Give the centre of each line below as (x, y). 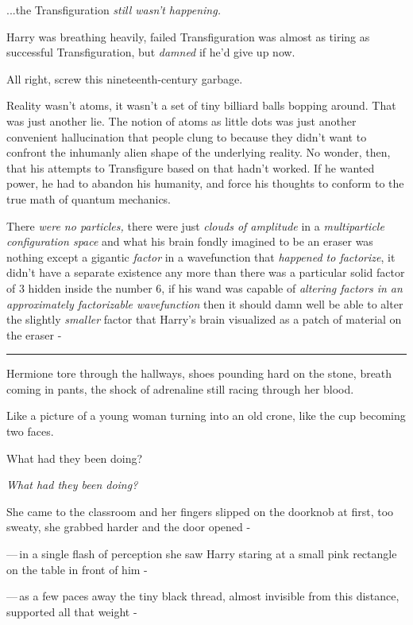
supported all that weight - (72, 611)
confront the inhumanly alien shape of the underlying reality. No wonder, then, (199, 152)
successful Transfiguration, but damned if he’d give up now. (151, 52)
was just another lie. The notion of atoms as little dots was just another (181, 120)
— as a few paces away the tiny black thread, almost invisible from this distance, (203, 596)
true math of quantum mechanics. (89, 198)
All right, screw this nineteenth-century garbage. (125, 78)
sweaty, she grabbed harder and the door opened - (129, 527)
